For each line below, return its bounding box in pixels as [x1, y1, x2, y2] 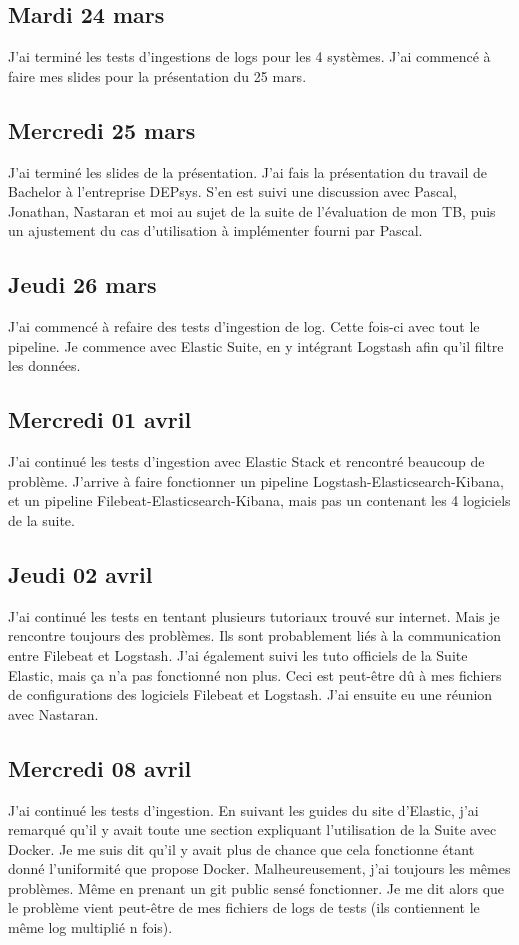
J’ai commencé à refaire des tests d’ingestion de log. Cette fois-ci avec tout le [8, 316, 480, 337]
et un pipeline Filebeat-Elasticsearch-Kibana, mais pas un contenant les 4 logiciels [8, 490, 511, 511]
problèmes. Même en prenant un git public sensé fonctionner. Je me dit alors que [8, 877, 505, 898]
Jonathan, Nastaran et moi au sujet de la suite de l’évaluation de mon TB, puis [8, 200, 496, 221]
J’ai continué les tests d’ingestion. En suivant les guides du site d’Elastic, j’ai [8, 799, 479, 820]
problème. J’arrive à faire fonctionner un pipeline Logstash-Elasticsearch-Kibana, [8, 470, 504, 491]
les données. [8, 355, 81, 376]
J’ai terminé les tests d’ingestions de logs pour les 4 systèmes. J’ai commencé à [8, 46, 491, 67]
